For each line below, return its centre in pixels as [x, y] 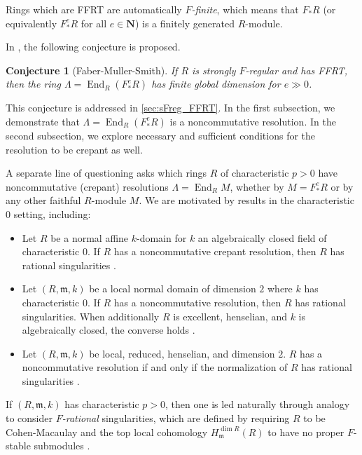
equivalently [32, 23]
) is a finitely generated [185, 23]
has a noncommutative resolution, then [197, 302]
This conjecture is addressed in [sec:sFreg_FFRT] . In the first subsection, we [170, 108]
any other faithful [43, 200]
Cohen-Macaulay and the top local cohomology [107, 432]
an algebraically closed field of [262, 237]
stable [18, 446]
